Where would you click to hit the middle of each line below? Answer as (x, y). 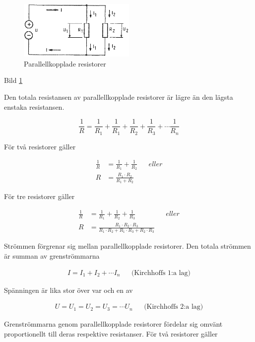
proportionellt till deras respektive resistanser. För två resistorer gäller (111, 333)
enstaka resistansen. (34, 106)
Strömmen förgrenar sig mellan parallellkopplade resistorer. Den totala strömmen (127, 246)
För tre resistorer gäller (39, 196)
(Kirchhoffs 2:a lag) (174, 307)
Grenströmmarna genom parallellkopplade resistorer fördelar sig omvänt (113, 324)
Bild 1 (13, 80)
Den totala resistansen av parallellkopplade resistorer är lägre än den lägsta (119, 97)
